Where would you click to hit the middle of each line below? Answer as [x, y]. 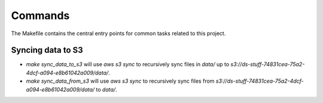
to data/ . [106, 89]
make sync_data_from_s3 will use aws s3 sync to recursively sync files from [120, 81]
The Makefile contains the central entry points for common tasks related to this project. [118, 33]
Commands [40, 15]
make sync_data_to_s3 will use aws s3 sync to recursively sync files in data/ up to [128, 64]
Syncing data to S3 [47, 50]
